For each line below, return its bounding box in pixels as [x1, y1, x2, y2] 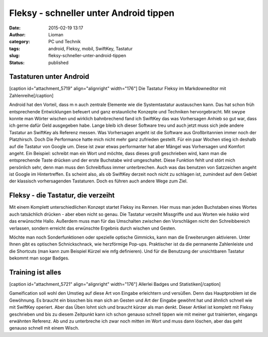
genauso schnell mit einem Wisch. [9, 325, 79, 331]
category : [9, 39, 30, 45]
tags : [9, 45, 20, 52]
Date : [9, 25, 21, 31]
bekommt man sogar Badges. [9, 255, 69, 261]
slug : [9, 53, 20, 59]
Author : [9, 31, 26, 37]
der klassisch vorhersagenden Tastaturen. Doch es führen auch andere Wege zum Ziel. [9, 178, 188, 184]
